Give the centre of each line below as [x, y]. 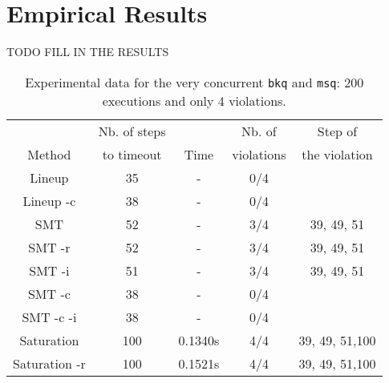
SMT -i [49, 270]
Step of [337, 131]
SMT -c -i [49, 316]
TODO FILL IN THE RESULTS [88, 52]
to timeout [132, 154]
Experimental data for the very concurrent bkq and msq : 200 [194, 82]
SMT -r [49, 247]
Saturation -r [49, 363]
